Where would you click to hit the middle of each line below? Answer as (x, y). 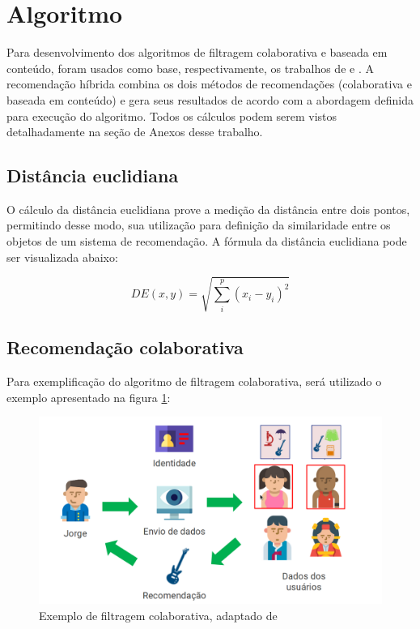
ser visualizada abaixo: (62, 257)
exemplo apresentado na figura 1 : (89, 397)
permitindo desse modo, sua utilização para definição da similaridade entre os (199, 225)
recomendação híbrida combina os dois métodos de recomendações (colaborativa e (209, 84)
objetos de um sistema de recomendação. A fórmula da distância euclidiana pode (207, 241)
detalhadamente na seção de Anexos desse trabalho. (135, 132)
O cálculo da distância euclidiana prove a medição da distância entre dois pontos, (208, 209)
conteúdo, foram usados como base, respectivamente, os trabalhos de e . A (190, 68)
